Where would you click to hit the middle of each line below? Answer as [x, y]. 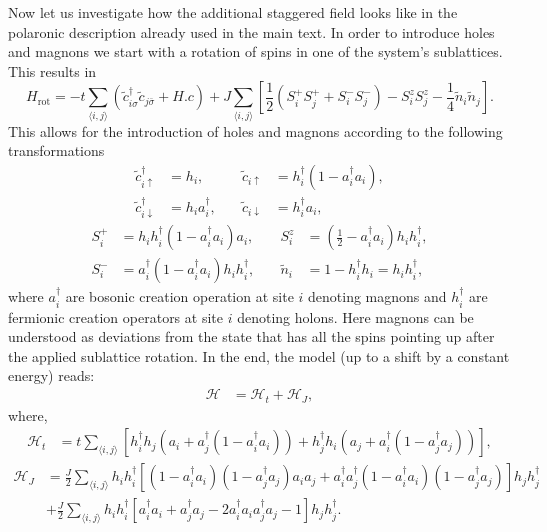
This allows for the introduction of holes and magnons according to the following [255, 130]
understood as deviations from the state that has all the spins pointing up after [251, 336]
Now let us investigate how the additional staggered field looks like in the [233, 12]
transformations [56, 150]
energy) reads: [51, 375]
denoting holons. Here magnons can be [355, 316]
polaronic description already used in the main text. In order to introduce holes [251, 31]
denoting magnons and [377, 296]
